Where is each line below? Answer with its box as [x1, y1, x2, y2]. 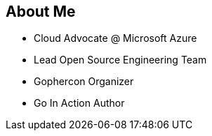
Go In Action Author [34, 97, 125, 109]
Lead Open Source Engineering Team [34, 54, 207, 66]
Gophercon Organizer [34, 75, 134, 88]
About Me [6, 3, 76, 20]
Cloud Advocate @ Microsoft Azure [34, 32, 197, 45]
